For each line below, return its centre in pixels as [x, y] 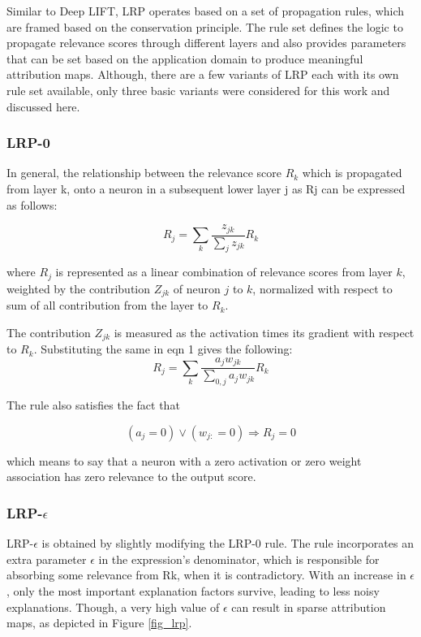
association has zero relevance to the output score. [131, 477]
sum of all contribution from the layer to [107, 305]
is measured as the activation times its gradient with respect [264, 332]
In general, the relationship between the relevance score [144, 173]
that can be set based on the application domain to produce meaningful [185, 58]
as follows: [32, 204]
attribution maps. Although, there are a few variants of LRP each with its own [203, 74]
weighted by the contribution [79, 288]
